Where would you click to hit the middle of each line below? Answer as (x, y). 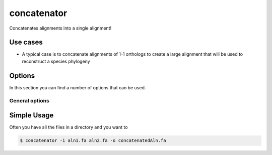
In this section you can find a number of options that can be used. (78, 87)
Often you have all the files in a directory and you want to (69, 127)
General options (29, 100)
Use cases (26, 42)
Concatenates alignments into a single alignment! (60, 28)
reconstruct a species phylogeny (56, 61)
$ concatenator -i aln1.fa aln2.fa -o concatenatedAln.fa (93, 141)
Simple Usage (31, 115)
